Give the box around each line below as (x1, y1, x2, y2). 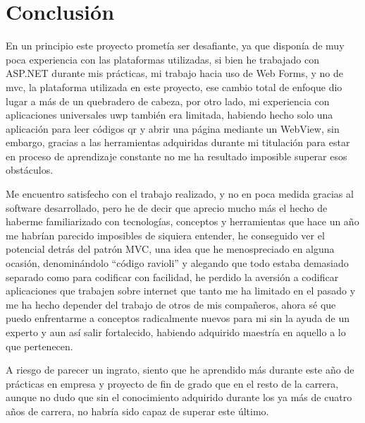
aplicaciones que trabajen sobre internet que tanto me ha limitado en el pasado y (6, 283, 356, 298)
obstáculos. (6, 162, 54, 177)
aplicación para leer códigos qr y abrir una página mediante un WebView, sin (6, 121, 340, 136)
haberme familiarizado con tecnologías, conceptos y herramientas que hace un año (6, 214, 359, 229)
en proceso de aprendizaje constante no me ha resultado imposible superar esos (6, 148, 347, 163)
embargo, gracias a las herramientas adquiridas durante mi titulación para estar (6, 135, 350, 150)
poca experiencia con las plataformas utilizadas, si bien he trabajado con (6, 52, 319, 66)
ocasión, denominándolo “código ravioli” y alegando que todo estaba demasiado (6, 256, 349, 270)
